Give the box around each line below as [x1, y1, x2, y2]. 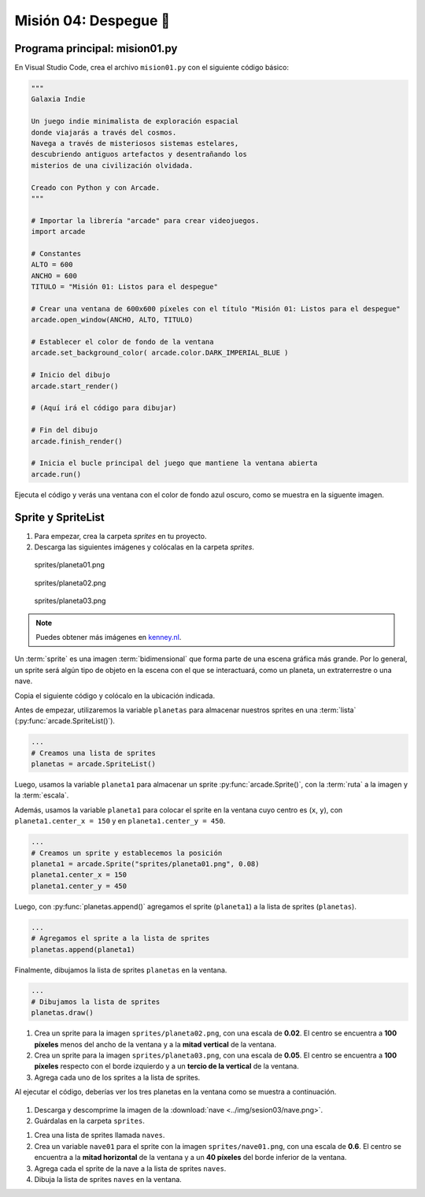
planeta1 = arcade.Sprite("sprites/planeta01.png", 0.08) [31, 859, 260, 868]
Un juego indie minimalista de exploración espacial [31, 117, 239, 126]
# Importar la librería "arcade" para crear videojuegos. [31, 216, 260, 225]
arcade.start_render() [31, 381, 119, 390]
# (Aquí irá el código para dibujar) [31, 403, 177, 413]
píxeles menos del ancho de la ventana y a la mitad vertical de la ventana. [34, 1039, 277, 1049]
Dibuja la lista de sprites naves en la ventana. [34, 1174, 183, 1184]
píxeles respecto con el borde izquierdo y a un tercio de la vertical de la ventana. [34, 1061, 299, 1071]
